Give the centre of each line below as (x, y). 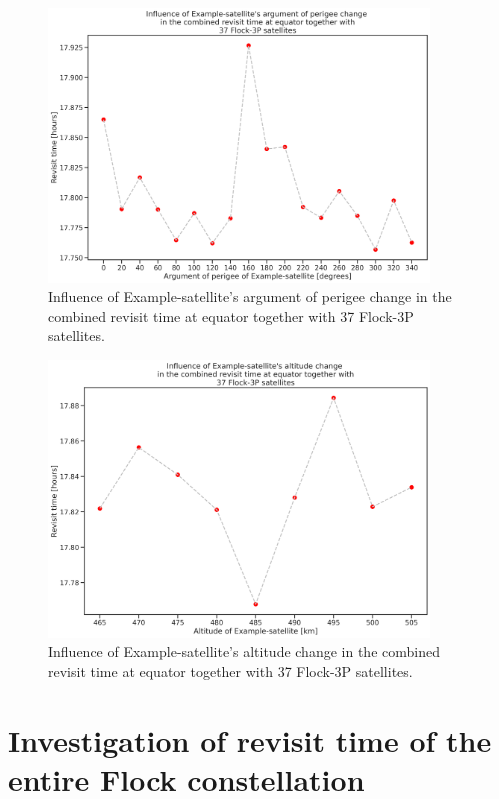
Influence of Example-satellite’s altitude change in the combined (244, 651)
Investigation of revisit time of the (250, 739)
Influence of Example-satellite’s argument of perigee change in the (250, 296)
